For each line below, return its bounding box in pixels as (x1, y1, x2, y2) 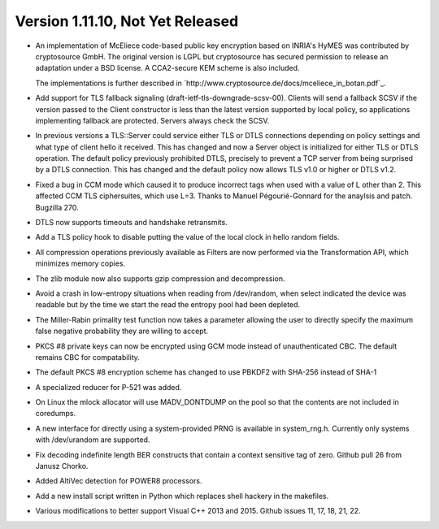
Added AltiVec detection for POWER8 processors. (35, 476, 202, 486)
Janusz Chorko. (35, 462, 89, 471)
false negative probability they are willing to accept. (35, 326, 209, 336)
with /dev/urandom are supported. (35, 435, 150, 444)
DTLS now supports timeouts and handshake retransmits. (35, 218, 228, 228)
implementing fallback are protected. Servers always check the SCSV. (35, 115, 270, 125)
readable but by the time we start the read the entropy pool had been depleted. (35, 300, 301, 310)
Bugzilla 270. (35, 202, 79, 212)
